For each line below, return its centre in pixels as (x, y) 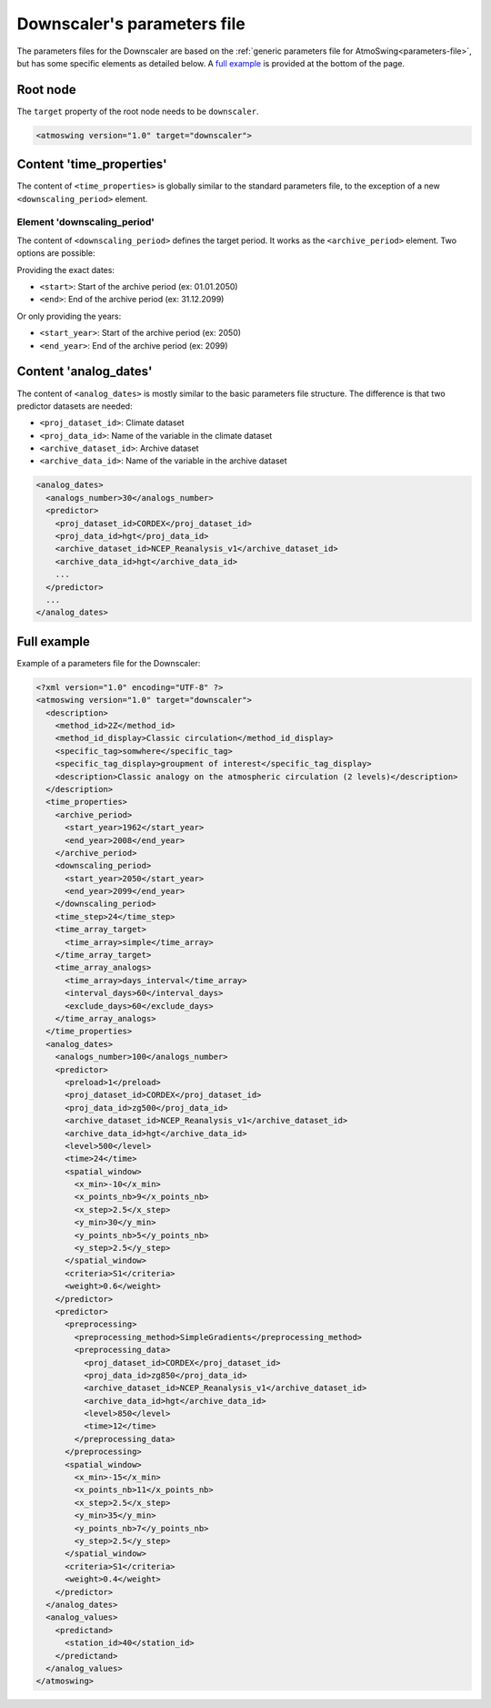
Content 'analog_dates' (85, 372)
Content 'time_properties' (92, 164)
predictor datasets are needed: (75, 406)
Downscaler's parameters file (131, 24)
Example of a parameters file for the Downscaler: (109, 663)
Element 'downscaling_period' (85, 222)
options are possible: (56, 253)
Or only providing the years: (69, 316)
